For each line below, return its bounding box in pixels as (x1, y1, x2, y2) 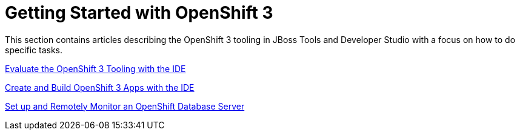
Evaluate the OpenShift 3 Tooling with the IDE (5, 63, 186, 74)
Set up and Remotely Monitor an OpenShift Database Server (5, 100, 245, 111)
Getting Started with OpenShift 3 (5, 2, 273, 23)
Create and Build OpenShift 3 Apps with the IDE (5, 82, 195, 93)
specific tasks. (5, 44, 63, 55)
